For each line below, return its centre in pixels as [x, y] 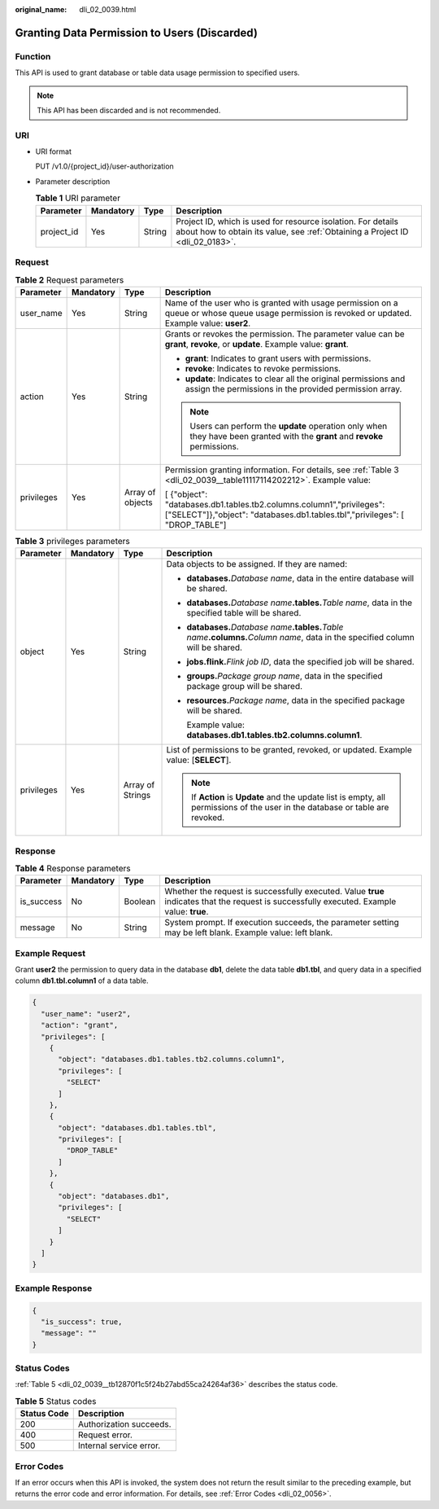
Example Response [54, 1288]
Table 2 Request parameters [70, 279]
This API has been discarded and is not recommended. [129, 110]
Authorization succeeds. [124, 1424]
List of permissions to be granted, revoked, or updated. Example [289, 750]
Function [33, 56]
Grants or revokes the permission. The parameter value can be [285, 334]
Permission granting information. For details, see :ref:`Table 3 [282, 470]
